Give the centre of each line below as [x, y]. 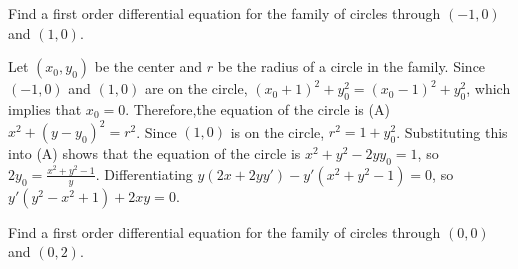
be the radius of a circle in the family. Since [351, 66]
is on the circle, [277, 131]
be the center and [148, 66]
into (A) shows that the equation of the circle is [154, 153]
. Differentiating [144, 173]
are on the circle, [196, 88]
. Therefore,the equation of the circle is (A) [257, 108]
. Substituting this [452, 131]
